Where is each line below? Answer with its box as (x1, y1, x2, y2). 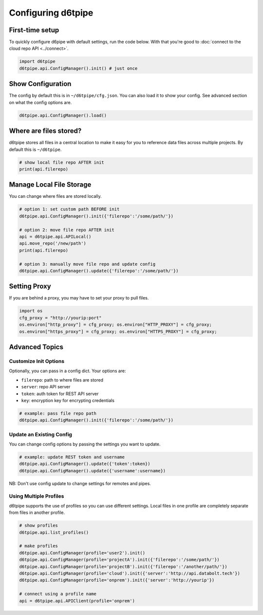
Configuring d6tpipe (9, 7, 94, 18)
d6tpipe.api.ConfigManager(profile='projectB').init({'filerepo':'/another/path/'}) (19, 564, 227, 569)
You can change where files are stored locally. (9, 193, 102, 199)
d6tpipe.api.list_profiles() (19, 530, 89, 535)
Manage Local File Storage (9, 181, 92, 189)
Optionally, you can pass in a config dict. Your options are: (9, 368, 126, 374)
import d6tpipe (19, 59, 56, 64)
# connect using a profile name (19, 591, 97, 597)
